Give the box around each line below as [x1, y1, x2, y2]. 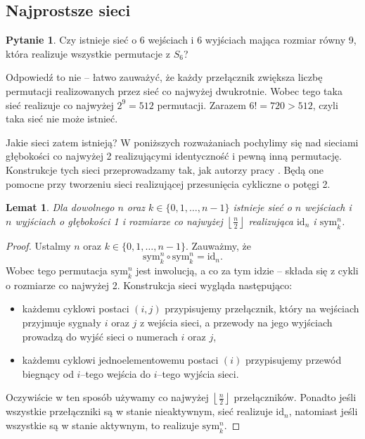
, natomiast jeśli [288, 404, 358, 419]
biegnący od [22, 366, 74, 381]
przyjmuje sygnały [22, 314, 101, 329]
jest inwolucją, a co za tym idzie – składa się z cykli [136, 263, 359, 277]
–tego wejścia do [80, 366, 151, 381]
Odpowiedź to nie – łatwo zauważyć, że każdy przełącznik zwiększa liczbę [6, 70, 323, 84]
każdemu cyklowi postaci [22, 301, 129, 316]
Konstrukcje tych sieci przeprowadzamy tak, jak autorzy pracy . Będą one [6, 162, 324, 177]
